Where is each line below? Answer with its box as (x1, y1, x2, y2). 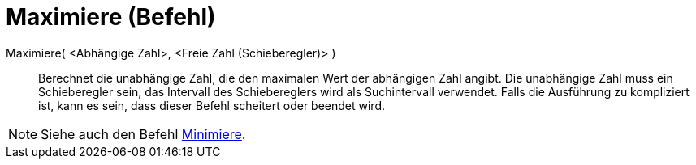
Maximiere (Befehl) (6, 3, 216, 31)
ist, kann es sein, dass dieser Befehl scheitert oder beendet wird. (38, 98, 386, 112)
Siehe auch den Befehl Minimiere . (41, 125, 246, 142)
